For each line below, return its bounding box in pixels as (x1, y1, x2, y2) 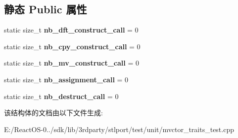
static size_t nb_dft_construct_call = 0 (4, 25, 139, 35)
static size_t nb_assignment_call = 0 (4, 74, 129, 84)
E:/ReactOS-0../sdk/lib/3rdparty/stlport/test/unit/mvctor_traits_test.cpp (4, 124, 234, 134)
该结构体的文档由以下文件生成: (4, 107, 103, 118)
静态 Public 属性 (4, 1, 87, 17)
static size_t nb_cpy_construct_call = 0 (4, 41, 141, 51)
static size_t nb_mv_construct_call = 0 (4, 58, 139, 68)
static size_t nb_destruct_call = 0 (4, 91, 119, 101)
